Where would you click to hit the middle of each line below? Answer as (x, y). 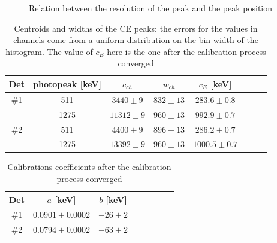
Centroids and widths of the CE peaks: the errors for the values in (136, 28)
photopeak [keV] (67, 83)
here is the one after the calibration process (186, 51)
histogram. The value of (49, 51)
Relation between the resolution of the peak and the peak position (151, 8)
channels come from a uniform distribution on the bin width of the (136, 40)
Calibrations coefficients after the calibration (89, 167)
